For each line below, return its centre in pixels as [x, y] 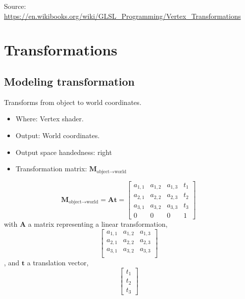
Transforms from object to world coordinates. [73, 102]
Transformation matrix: [51, 169]
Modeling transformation [69, 81]
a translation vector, [58, 263]
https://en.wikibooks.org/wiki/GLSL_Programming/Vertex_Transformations [122, 16]
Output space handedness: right [64, 152]
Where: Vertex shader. [49, 119]
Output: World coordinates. [58, 135]
